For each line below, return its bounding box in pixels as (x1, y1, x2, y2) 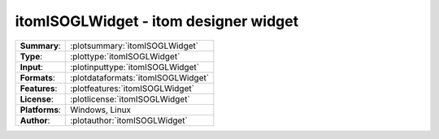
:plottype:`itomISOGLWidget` (70, 50, 180, 62)
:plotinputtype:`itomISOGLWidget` (70, 61, 199, 72)
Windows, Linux (70, 104, 132, 115)
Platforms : (20, 104, 61, 115)
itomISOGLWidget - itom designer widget (15, 12, 299, 30)
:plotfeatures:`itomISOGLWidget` (70, 82, 195, 93)
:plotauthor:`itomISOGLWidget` (70, 115, 189, 126)
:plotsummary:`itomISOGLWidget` (70, 40, 199, 51)
